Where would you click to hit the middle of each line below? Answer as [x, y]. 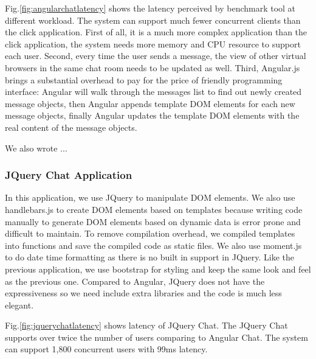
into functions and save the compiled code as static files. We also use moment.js [153, 245]
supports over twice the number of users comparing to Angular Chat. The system [156, 337]
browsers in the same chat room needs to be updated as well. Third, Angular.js [153, 67]
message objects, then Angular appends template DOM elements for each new [150, 103]
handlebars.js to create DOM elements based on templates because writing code [154, 209]
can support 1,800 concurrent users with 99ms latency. [106, 349]
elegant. [19, 305]
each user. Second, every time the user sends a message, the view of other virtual [156, 56]
